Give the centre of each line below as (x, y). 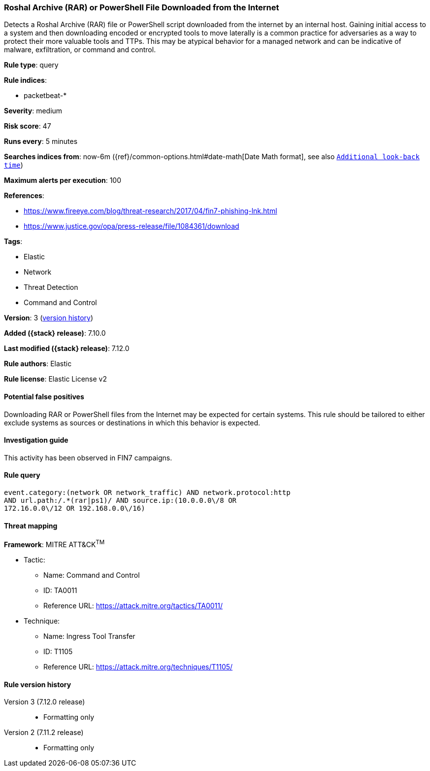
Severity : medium (33, 111)
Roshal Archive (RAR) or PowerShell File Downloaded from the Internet (142, 7)
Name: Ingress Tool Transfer (89, 636)
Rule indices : (25, 80)
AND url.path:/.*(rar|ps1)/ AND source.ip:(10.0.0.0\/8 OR (120, 501)
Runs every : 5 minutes (41, 141)
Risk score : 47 (28, 126)
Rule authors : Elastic (38, 364)
